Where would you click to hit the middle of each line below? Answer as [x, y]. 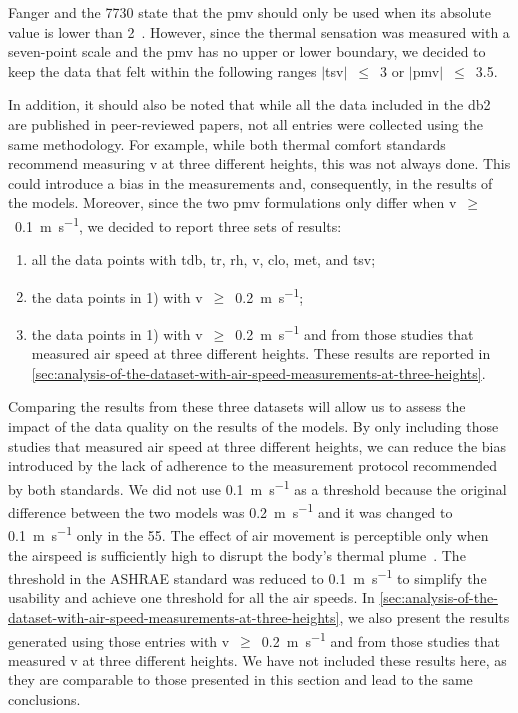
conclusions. [44, 699]
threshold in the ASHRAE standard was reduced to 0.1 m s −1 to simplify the [247, 576]
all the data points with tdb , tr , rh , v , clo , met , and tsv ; [203, 259]
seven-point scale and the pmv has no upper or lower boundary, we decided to [247, 51]
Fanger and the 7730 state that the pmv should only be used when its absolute [249, 12]
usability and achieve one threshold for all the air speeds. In [191, 597]
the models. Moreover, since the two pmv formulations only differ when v [232, 202]
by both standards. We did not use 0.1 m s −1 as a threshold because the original [257, 487]
